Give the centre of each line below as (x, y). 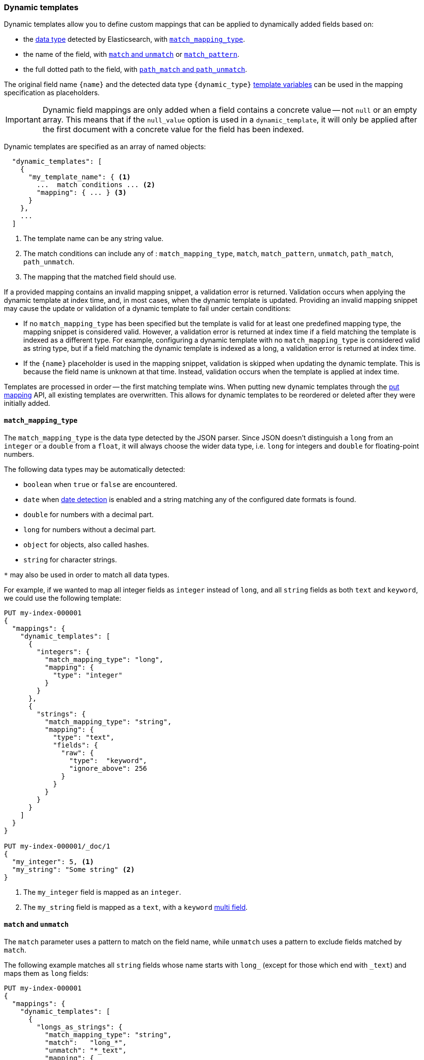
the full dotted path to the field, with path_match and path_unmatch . (135, 70)
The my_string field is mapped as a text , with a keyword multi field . (136, 907)
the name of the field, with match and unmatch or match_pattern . (131, 54)
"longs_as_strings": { (80, 1027)
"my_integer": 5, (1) (53, 861)
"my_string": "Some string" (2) (73, 869)
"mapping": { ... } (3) (82, 193)
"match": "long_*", (86, 1042)
